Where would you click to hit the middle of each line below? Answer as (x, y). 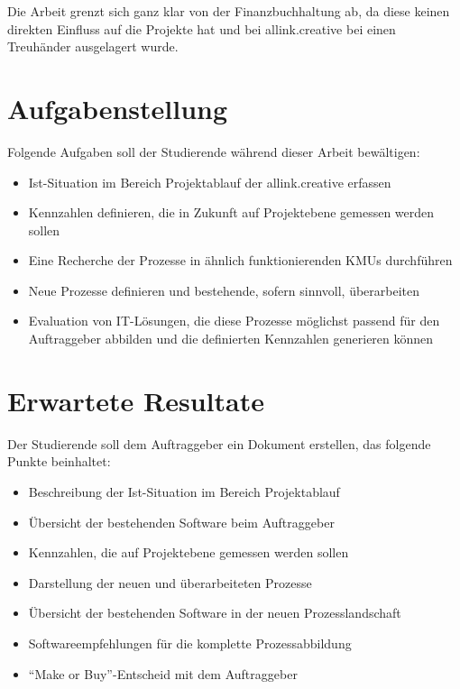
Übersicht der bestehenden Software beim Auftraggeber (181, 522)
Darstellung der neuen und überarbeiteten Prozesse (170, 582)
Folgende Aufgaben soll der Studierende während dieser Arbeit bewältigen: (214, 151)
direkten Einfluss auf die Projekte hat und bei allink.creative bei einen (202, 28)
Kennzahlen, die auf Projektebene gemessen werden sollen (189, 552)
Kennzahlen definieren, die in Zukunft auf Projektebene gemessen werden (231, 212)
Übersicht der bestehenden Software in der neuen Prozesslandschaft (215, 613)
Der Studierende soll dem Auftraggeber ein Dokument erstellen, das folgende (219, 443)
